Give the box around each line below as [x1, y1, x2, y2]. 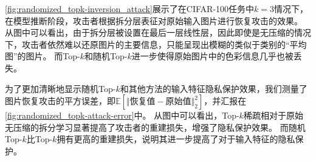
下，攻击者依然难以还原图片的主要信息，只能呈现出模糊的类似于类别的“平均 [5, 38, 307, 50]
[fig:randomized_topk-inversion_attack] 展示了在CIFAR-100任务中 [5, 2, 255, 15]
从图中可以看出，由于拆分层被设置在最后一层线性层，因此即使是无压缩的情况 [5, 26, 311, 39]
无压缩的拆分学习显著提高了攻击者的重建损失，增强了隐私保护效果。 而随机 [5, 120, 306, 133]
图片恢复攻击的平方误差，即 [5, 94, 115, 107]
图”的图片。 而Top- [5, 50, 80, 62]
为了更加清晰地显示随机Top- [5, 82, 116, 94]
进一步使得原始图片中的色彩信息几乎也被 [131, 50, 294, 62]
